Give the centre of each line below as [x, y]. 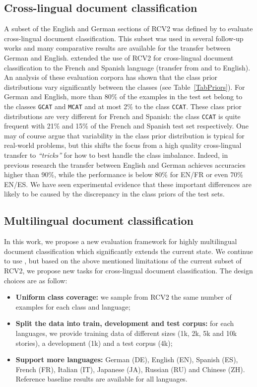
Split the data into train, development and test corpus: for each [125, 323]
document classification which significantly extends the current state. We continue [128, 251]
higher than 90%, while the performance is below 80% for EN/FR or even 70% [124, 174]
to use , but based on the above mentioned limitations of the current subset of [123, 261]
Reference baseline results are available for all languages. [101, 379]
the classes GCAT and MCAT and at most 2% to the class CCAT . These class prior [123, 106]
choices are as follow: [36, 280]
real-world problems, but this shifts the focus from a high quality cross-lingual [123, 145]
